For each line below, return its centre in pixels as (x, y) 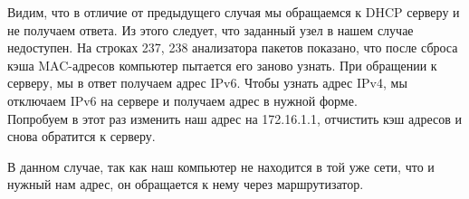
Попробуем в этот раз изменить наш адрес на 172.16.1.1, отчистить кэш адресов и (234, 118)
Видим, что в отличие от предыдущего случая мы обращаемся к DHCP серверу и (234, 12)
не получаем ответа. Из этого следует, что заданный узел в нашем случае (211, 29)
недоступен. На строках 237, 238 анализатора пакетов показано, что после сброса (233, 47)
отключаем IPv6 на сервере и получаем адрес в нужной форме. (182, 100)
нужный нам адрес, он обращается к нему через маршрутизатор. (186, 184)
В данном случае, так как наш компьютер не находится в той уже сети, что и (221, 166)
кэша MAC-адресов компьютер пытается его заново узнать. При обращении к (222, 65)
